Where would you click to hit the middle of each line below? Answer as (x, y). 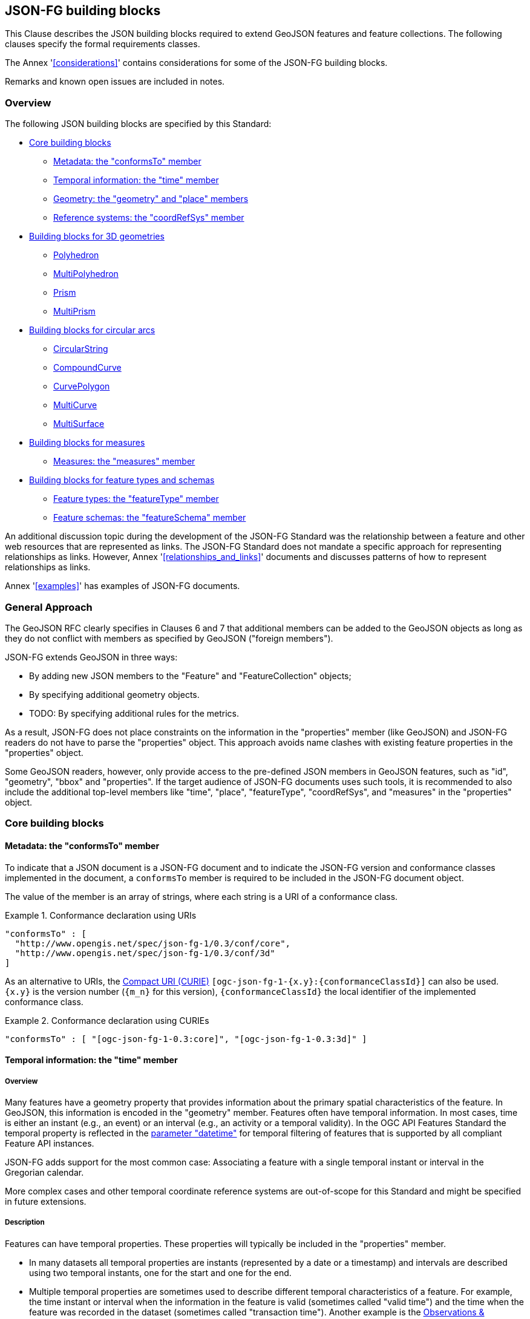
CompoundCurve (87, 368)
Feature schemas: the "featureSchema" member (150, 518)
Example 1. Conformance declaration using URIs (101, 915)
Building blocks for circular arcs (92, 330)
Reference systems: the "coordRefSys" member (149, 218)
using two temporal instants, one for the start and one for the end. (160, 1272)
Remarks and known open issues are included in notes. (115, 82)
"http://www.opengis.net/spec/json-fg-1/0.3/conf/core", (153, 943)
